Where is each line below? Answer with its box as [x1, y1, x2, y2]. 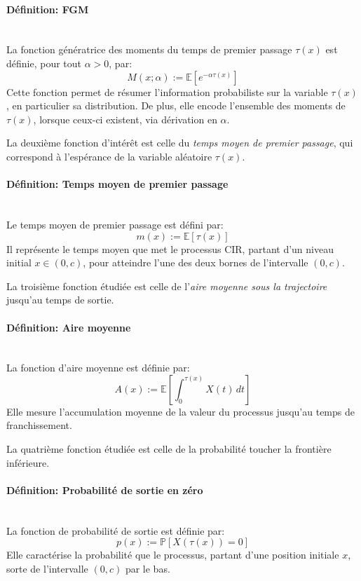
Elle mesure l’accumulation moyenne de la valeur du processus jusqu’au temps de [6, 404, 355, 418]
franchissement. [6, 418, 72, 432]
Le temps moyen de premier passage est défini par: [6, 217, 224, 231]
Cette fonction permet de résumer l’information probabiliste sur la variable [6, 84, 328, 99]
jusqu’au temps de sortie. [6, 292, 114, 307]
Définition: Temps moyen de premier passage [6, 177, 229, 191]
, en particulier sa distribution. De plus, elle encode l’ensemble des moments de [6, 98, 346, 113]
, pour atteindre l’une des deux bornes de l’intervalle [83, 255, 308, 270]
